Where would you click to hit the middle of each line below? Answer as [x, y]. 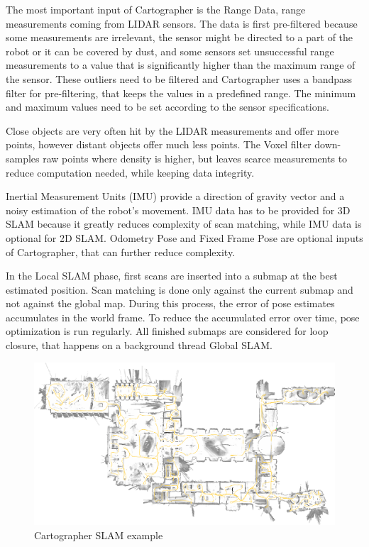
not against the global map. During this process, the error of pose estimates [170, 303]
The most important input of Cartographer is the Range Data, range [156, 9]
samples [23, 158]
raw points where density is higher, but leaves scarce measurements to [195, 158]
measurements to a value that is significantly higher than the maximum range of [181, 65]
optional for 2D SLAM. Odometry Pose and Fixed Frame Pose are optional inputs [184, 237]
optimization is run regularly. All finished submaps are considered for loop [167, 331]
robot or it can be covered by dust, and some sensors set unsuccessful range [170, 51]
